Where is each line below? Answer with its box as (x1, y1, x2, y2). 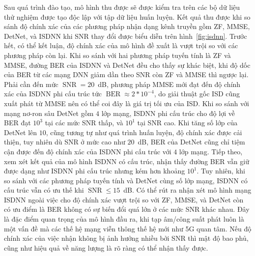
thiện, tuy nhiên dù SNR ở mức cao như (4, 137, 125, 147)
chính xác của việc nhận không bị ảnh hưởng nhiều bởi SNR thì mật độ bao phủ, (4, 233, 249, 243)
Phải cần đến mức (4, 79, 58, 89)
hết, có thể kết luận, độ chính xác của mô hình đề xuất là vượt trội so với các (4, 40, 238, 51)
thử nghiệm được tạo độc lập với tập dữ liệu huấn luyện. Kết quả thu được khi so (4, 11, 251, 22)
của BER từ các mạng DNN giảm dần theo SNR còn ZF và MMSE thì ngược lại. (4, 69, 249, 80)
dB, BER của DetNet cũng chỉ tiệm (138, 137, 245, 147)
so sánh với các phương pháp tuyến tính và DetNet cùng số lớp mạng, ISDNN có (4, 175, 248, 185)
